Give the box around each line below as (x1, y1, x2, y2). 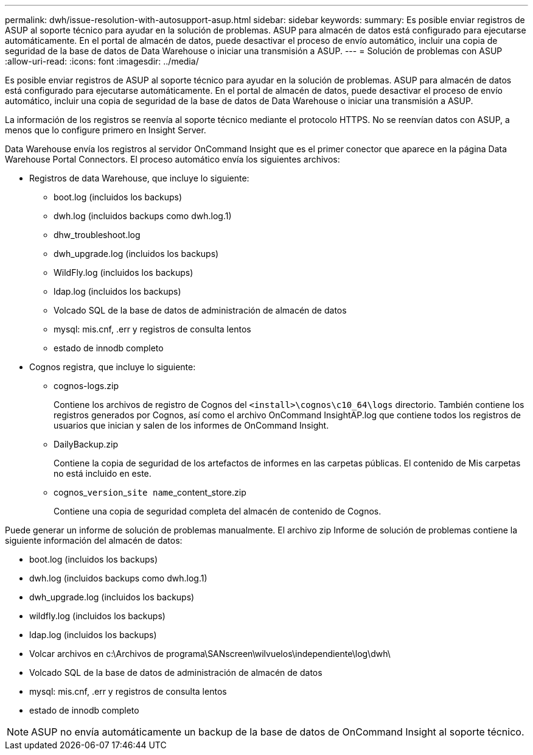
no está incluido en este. (54, 468, 152, 479)
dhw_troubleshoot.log (54, 230, 141, 240)
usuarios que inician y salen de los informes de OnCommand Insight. (54, 420, 329, 430)
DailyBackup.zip (54, 439, 119, 449)
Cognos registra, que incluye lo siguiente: (29, 362, 196, 372)
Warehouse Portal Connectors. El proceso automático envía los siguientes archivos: (5, 154, 340, 164)
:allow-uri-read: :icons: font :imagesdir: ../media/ (5, 56, 199, 66)
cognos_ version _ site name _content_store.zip (54, 487, 246, 497)
